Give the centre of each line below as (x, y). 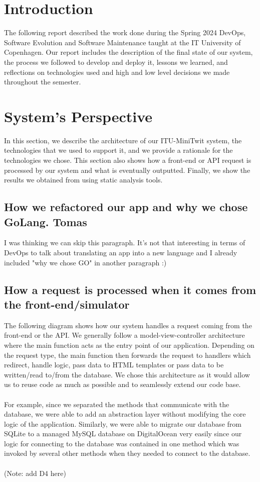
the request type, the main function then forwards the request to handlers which (127, 355)
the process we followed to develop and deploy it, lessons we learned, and (116, 62)
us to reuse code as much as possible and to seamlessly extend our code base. (122, 384)
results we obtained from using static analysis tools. (83, 180)
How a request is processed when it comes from (130, 289)
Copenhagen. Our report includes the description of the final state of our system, (128, 52)
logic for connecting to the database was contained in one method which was (122, 443)
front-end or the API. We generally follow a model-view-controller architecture (124, 335)
